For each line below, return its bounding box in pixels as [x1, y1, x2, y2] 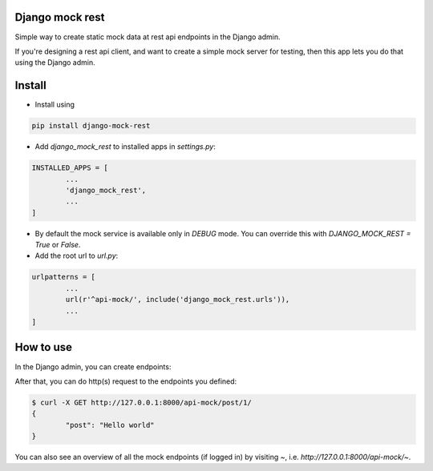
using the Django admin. [14, 58, 95, 67]
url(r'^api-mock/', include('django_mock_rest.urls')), [65, 295, 290, 304]
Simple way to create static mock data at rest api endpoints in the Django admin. [14, 32, 281, 42]
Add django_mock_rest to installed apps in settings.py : [34, 142, 216, 151]
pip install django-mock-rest [31, 121, 151, 131]
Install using [34, 100, 75, 110]
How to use [14, 340, 72, 354]
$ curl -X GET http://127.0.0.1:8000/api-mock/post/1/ [31, 397, 252, 407]
